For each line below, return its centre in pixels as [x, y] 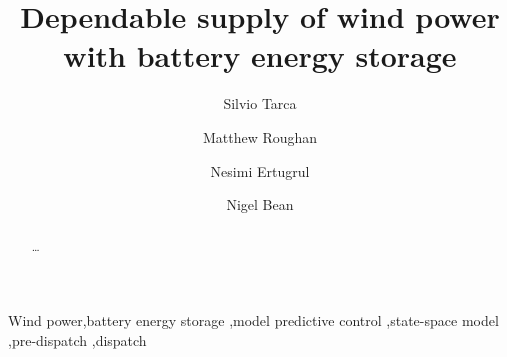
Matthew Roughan [260, 136]
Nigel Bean [260, 204]
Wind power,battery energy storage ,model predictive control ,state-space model [253, 320]
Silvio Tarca [260, 103]
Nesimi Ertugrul [260, 170]
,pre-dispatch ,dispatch [77, 339]
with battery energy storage [260, 55]
